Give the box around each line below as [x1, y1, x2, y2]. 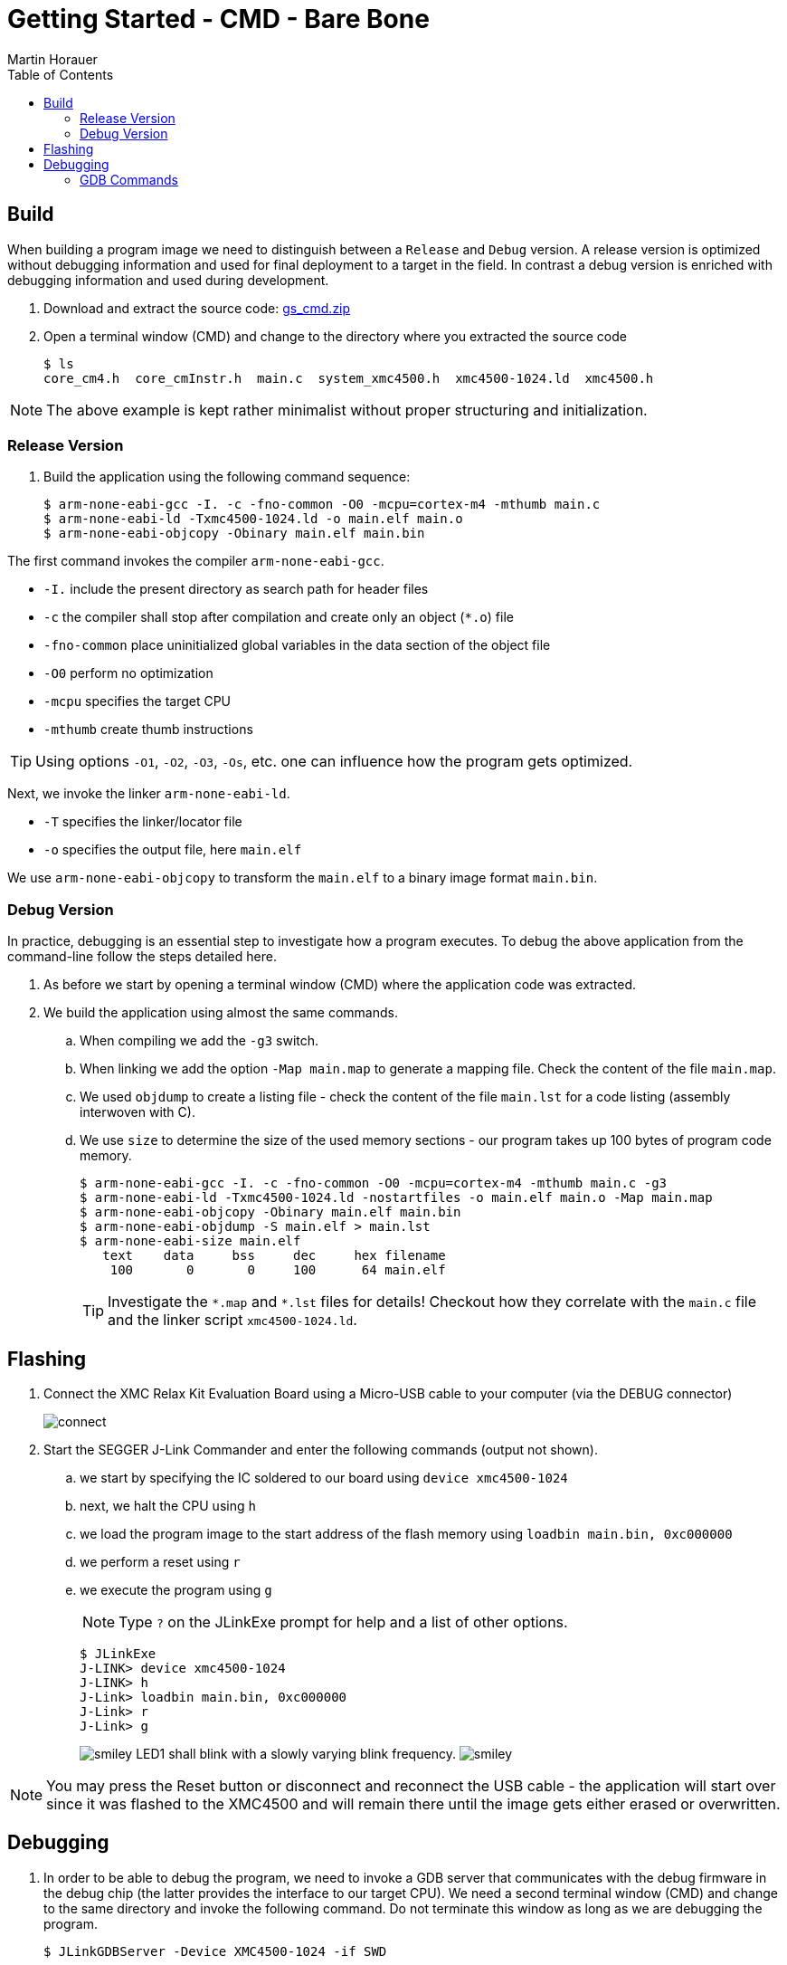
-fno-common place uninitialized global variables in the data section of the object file [43, 637, 551, 653]
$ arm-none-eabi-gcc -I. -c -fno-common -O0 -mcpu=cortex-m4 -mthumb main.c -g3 [80, 1176, 668, 1191]
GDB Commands [80, 171, 178, 187]
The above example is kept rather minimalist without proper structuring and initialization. [46, 400, 648, 419]
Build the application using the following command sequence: [43, 469, 411, 485]
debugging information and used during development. [7, 272, 329, 288]
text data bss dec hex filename [102, 1248, 446, 1264]
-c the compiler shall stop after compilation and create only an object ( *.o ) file [43, 609, 514, 625]
